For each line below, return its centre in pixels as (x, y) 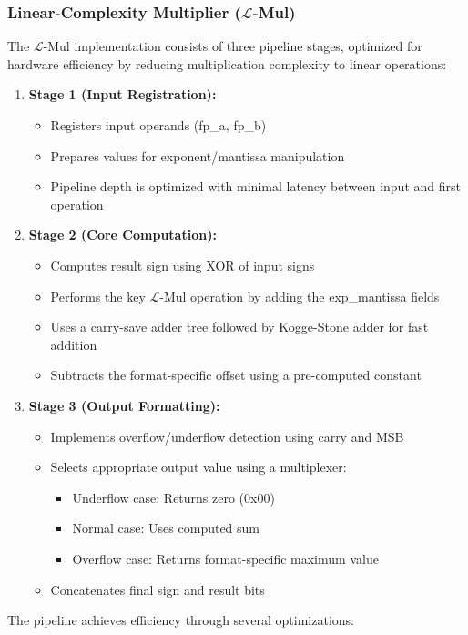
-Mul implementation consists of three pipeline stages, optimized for (233, 46)
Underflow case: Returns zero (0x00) (173, 497)
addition (74, 344)
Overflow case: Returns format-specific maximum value (225, 558)
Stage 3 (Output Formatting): (124, 405)
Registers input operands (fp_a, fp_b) (158, 125)
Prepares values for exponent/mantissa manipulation (198, 155)
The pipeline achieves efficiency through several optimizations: (181, 620)
